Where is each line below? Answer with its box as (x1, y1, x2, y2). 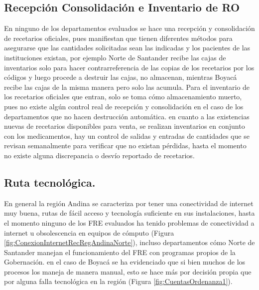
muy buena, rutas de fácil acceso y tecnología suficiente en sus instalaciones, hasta (4, 208, 255, 218)
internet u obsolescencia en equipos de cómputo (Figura (4, 227, 174, 238)
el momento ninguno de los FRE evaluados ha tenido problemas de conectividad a (4, 217, 255, 228)
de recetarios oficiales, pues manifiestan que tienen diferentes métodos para (4, 32, 233, 43)
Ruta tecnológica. (4, 174, 96, 190)
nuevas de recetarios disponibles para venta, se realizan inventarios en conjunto (4, 121, 245, 131)
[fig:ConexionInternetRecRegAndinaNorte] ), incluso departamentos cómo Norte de (4, 237, 255, 248)
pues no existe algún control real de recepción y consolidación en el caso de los (4, 101, 244, 111)
